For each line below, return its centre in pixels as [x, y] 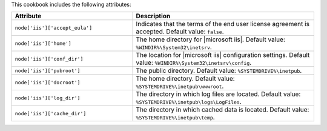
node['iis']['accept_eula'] [54, 28]
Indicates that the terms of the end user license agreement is [223, 24]
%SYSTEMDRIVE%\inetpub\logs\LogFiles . [189, 102]
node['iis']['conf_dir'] [49, 59]
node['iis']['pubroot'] [48, 71]
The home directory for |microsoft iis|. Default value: [211, 39]
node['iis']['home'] [43, 43]
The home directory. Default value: [186, 79]
